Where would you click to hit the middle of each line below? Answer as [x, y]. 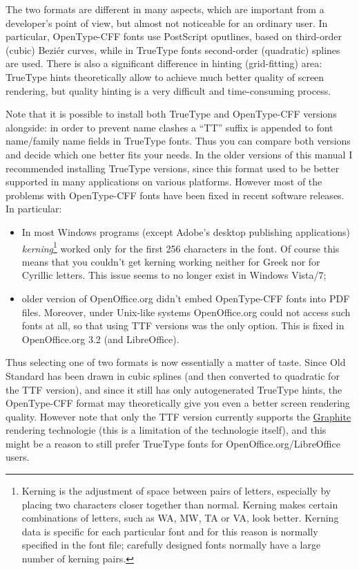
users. [18, 457]
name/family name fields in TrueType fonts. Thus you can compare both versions [178, 141]
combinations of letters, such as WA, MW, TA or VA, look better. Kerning [180, 518]
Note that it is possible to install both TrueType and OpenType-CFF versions [171, 114]
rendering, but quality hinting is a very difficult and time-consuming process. [168, 90]
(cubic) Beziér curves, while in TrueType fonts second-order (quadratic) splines [173, 49]
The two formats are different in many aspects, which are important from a [165, 9]
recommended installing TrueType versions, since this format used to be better [173, 168]
